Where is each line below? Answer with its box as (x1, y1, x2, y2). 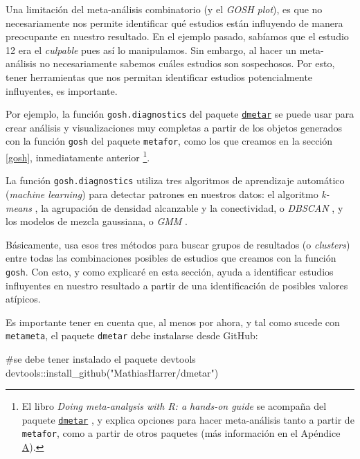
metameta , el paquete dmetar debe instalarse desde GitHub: (6, 328, 258, 343)
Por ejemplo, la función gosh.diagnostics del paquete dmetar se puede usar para (6, 107, 354, 121)
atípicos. (6, 291, 41, 306)
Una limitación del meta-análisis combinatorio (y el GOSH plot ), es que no (6, 2, 323, 16)
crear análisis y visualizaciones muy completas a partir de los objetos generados (6, 120, 343, 134)
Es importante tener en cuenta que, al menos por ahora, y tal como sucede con (6, 314, 340, 329)
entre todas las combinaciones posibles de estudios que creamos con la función (6, 251, 336, 265)
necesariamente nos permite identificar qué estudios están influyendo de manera (6, 15, 343, 30)
